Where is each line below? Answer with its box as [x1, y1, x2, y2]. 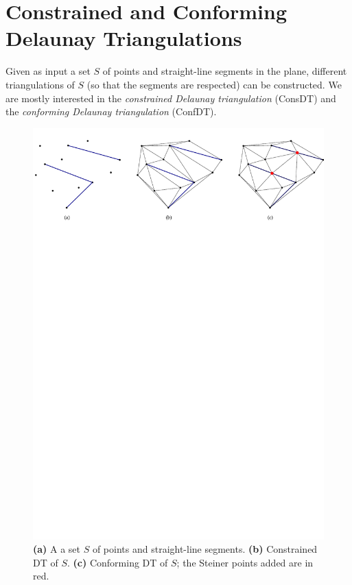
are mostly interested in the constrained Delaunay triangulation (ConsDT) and [5, 91, 336, 105]
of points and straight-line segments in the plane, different [102, 64, 347, 78]
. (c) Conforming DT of [67, 555, 168, 569]
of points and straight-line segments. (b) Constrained [92, 542, 318, 556]
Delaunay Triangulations [5, 24, 242, 52]
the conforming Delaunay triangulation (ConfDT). [5, 104, 217, 119]
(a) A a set [33, 542, 81, 556]
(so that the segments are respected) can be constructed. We [86, 77, 342, 91]
